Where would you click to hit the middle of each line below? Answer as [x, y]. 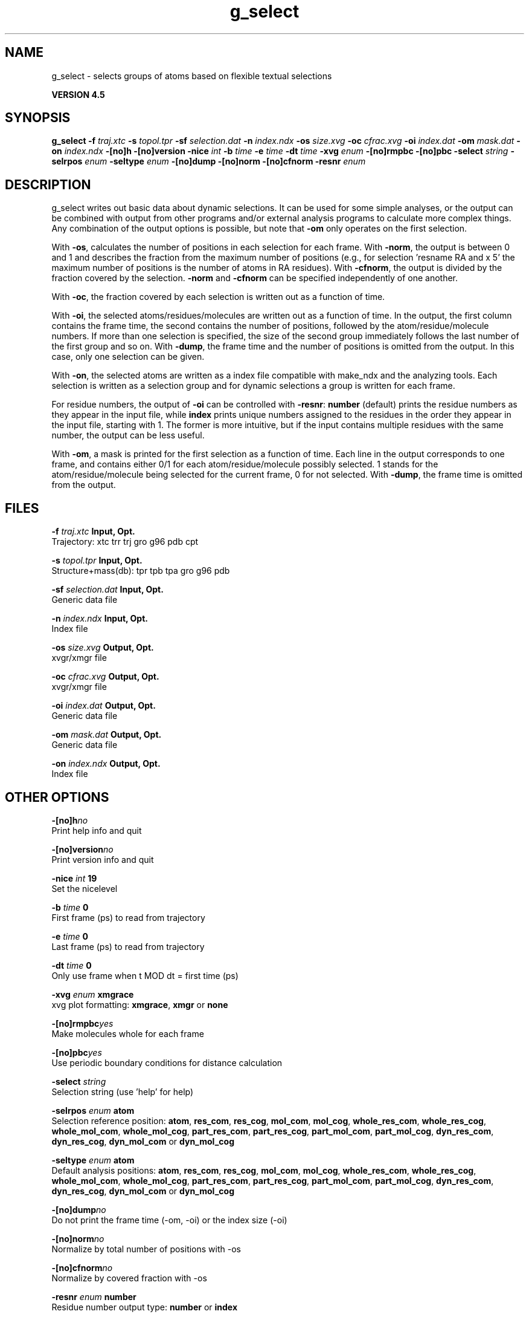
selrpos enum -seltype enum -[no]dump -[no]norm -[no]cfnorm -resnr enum [209, 161]
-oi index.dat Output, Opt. [104, 706]
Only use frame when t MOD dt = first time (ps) [145, 975]
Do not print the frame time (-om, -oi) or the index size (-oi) [169, 1220]
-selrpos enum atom [93, 1110]
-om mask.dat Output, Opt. [107, 735]
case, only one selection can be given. [128, 357]
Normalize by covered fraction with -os [129, 1278]
